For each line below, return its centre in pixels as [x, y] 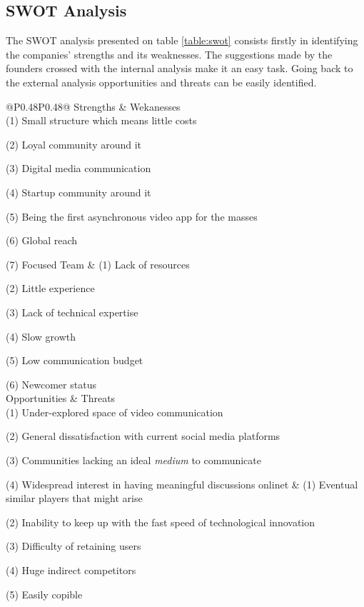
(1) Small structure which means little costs [101, 120]
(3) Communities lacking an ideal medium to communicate [133, 460]
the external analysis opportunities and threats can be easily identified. [161, 82]
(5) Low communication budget [75, 360]
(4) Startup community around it [79, 192]
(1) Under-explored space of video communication [115, 412]
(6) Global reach [42, 240]
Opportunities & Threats [61, 398]
